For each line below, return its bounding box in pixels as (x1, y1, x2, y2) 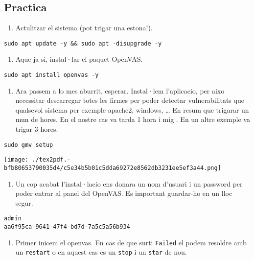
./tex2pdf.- (32, 156, 71, 164)
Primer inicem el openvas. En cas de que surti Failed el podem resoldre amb (15, 237, 247, 247)
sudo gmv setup (4, 141, 53, 148)
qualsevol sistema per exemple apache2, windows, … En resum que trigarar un (15, 104, 249, 115)
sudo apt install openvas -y (4, 71, 99, 79)
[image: (4, 156, 29, 164)
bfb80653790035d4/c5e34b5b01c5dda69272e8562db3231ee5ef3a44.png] (4, 164, 221, 171)
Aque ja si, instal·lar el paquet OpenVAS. (15, 54, 143, 64)
